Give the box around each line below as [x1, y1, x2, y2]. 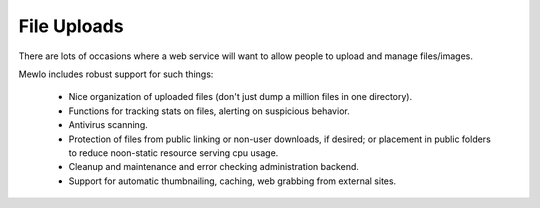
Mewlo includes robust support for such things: [18, 68, 214, 80]
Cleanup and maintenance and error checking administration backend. [68, 161, 360, 173]
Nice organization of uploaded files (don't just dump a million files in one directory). [68, 91, 413, 103]
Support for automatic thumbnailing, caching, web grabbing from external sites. [68, 175, 397, 187]
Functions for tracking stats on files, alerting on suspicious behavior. [68, 105, 350, 117]
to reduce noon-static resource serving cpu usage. [68, 146, 279, 159]
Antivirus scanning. [68, 119, 149, 131]
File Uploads [18, 15, 124, 37]
